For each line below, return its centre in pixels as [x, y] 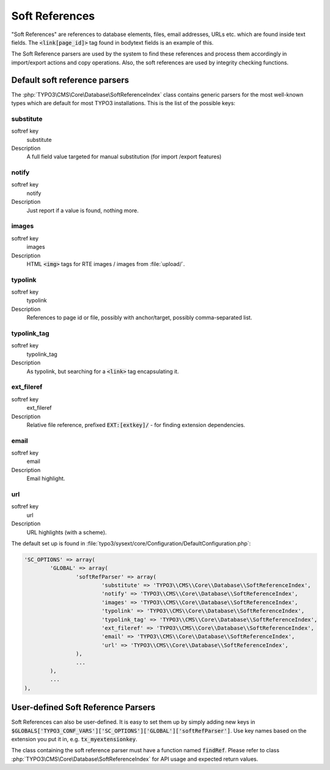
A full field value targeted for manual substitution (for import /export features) [124, 157]
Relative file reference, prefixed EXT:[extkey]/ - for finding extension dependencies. [136, 424]
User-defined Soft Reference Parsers [83, 707]
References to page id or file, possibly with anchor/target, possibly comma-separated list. [139, 317]
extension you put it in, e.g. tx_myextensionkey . [74, 739]
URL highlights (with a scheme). [67, 532]
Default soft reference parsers [70, 80]
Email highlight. [46, 479]
